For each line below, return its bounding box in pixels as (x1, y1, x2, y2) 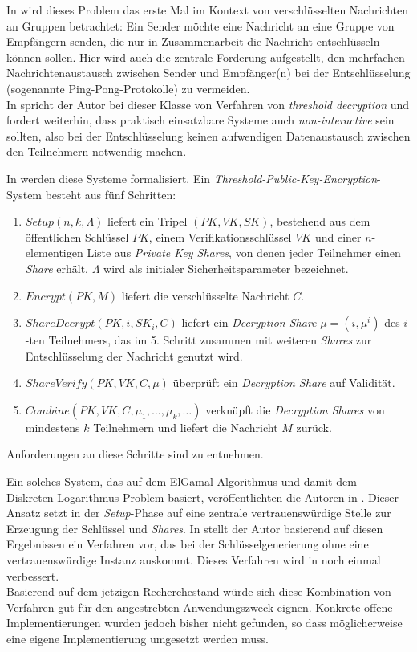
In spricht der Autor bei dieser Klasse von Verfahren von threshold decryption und (6, 96, 410, 112)
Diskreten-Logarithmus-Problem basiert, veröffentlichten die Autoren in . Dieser (6, 488, 399, 505)
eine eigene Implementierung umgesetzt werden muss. (6, 630, 269, 646)
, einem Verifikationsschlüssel (148, 228, 292, 245)
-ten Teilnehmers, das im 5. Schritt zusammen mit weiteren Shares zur (25, 332, 372, 348)
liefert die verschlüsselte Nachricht (121, 287, 289, 304)
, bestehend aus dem (269, 213, 370, 230)
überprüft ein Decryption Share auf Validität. (172, 374, 395, 391)
